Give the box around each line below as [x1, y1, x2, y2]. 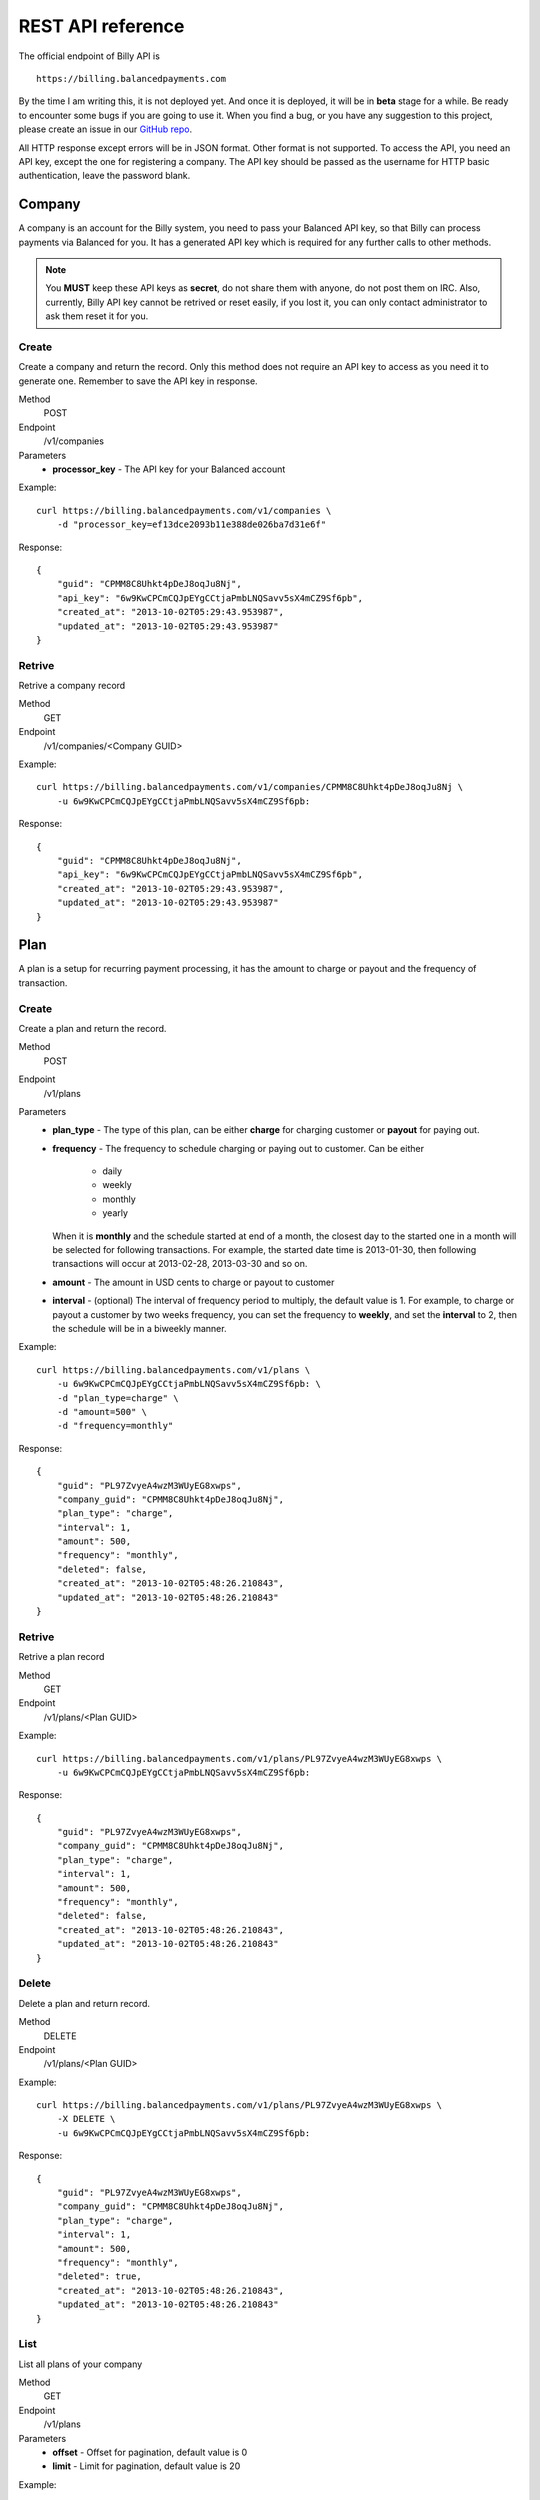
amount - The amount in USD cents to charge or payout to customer [52, 1276, 335, 1288]
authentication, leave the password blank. [18, 170, 191, 182]
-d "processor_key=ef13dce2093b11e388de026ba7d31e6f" [56, 519, 327, 530]
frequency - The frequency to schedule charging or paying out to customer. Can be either [52, 1142, 425, 1154]
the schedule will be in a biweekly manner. [52, 1323, 227, 1334]
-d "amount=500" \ [56, 1406, 148, 1417]
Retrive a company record [18, 680, 126, 692]
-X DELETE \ [56, 2113, 116, 2125]
